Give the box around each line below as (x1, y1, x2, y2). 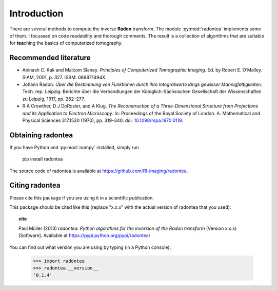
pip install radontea (22, 156, 63, 162)
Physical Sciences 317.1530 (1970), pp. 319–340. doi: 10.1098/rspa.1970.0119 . (22, 117, 183, 123)
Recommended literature (9, 53, 91, 62)
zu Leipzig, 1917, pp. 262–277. (22, 96, 85, 102)
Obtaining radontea (9, 131, 73, 139)
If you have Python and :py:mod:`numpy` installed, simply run (9, 144, 140, 150)
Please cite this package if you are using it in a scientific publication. (9, 194, 154, 201)
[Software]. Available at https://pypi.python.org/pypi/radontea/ (18, 232, 151, 239)
